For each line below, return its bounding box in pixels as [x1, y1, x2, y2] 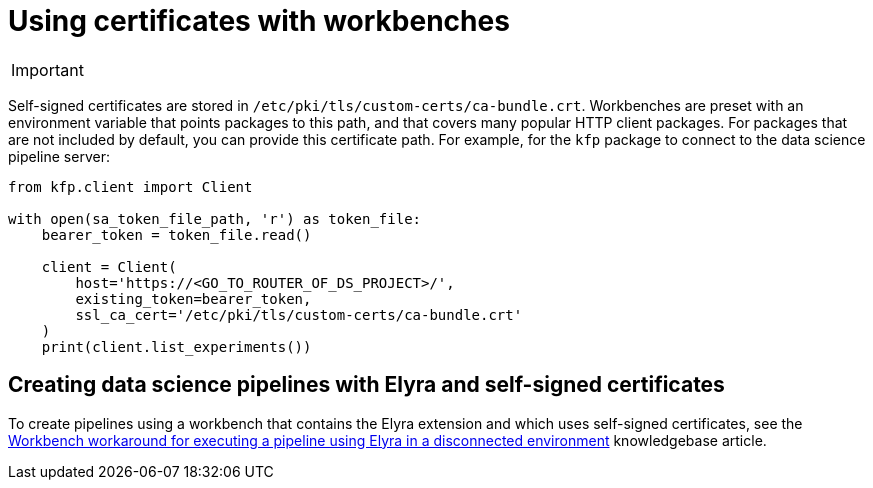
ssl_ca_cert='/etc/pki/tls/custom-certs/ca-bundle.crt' [75, 306, 523, 323]
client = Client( [41, 258, 177, 275]
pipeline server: [8, 147, 110, 165]
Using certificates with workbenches [8, 4, 510, 38]
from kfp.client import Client [8, 178, 253, 195]
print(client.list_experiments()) [41, 338, 312, 355]
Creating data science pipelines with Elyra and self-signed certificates [8, 372, 725, 398]
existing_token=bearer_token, [75, 290, 312, 307]
